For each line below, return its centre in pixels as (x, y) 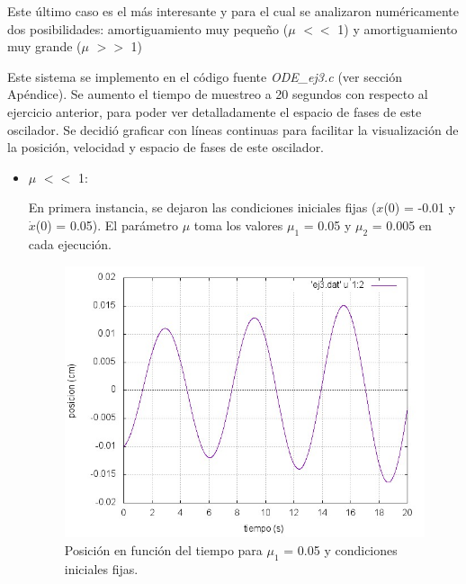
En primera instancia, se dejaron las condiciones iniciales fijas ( (202, 207)
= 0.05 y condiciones (341, 550)
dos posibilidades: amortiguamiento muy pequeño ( (148, 28)
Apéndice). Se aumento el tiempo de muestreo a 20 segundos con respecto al (218, 94)
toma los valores (238, 225)
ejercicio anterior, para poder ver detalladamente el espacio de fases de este (215, 111)
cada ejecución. (70, 243)
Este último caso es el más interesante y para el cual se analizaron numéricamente (233, 11)
